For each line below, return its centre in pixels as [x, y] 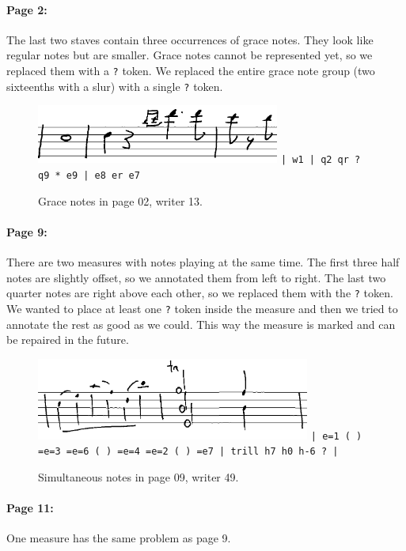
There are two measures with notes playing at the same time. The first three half [203, 262]
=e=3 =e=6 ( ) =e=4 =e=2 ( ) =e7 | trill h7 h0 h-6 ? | [188, 452]
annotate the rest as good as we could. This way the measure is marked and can [201, 324]
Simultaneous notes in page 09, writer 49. [138, 476]
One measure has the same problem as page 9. [119, 538]
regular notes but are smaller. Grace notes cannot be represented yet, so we [190, 55]
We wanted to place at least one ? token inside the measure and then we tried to [202, 308]
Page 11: [30, 508]
